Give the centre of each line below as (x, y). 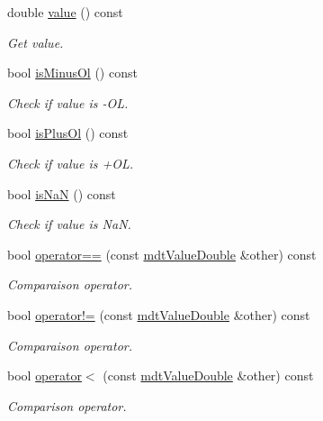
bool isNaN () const (62, 193)
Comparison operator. (67, 405)
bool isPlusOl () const (68, 133)
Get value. (36, 42)
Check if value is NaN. (69, 224)
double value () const (65, 12)
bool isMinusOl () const (72, 73)
